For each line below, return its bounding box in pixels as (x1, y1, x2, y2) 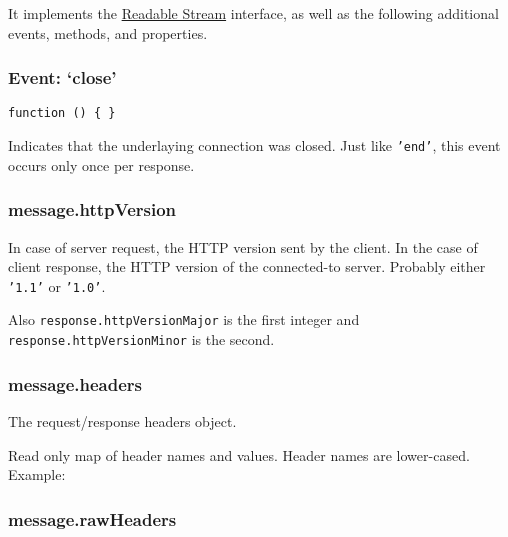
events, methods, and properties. (8, 22, 208, 43)
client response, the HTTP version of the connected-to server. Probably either (8, 256, 486, 277)
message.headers (8, 371, 143, 396)
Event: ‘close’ (8, 65, 117, 90)
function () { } (8, 106, 116, 121)
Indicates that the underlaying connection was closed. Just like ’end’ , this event (8, 135, 501, 156)
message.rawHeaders (8, 506, 177, 531)
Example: (8, 464, 66, 485)
